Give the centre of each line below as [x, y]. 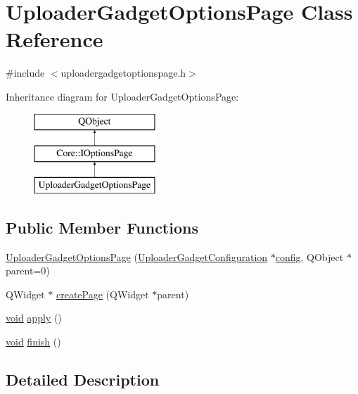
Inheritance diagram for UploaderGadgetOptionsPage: [122, 96]
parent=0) [28, 271]
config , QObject [309, 256]
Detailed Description [83, 380]
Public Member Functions [102, 227]
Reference [55, 39]
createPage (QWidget [102, 294]
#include [25, 73]
